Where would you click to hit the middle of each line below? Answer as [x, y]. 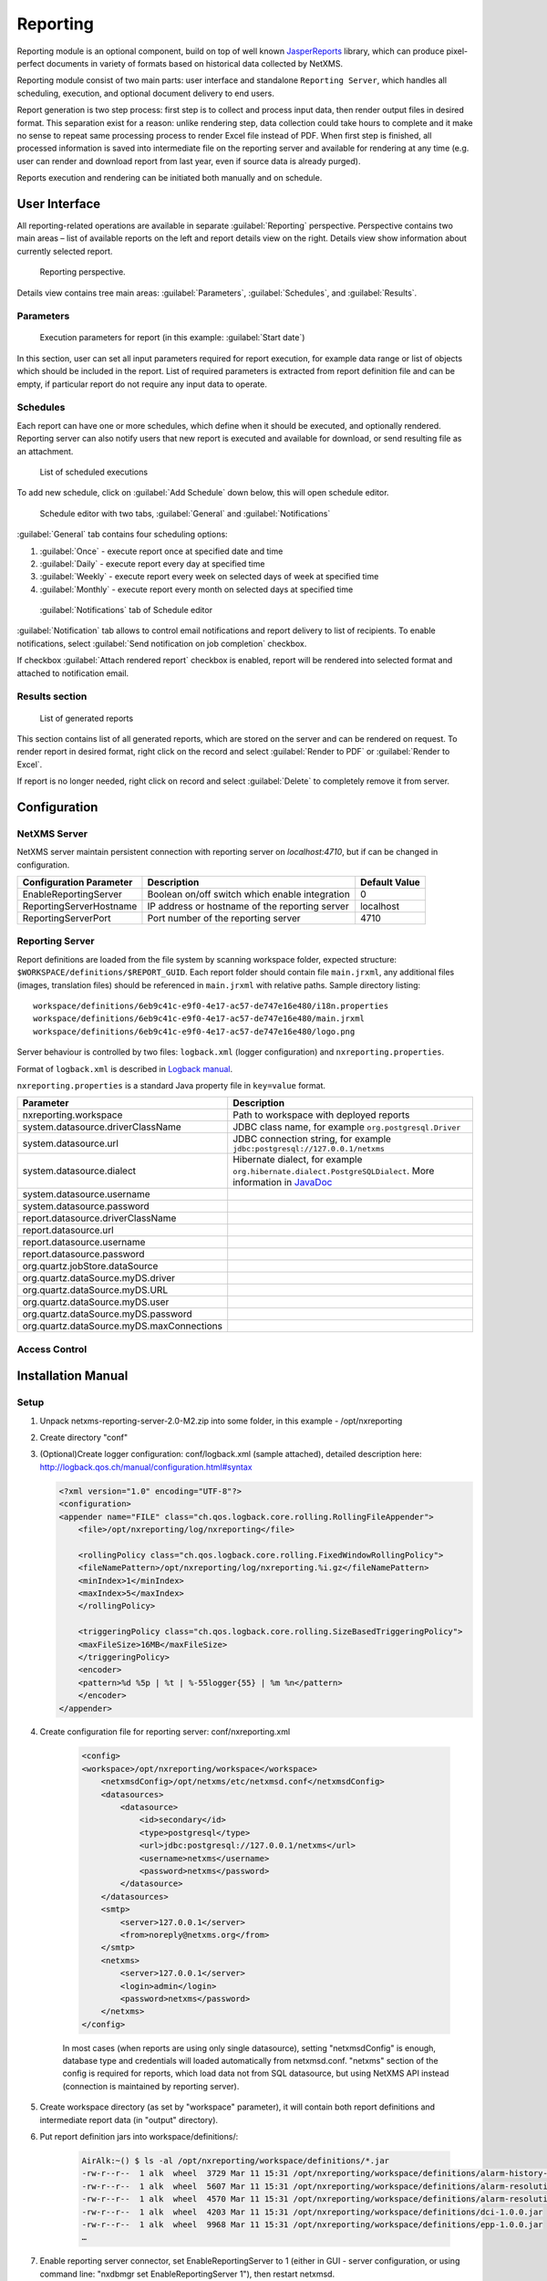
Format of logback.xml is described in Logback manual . [124, 1068]
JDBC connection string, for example [312, 1139]
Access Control [52, 1349]
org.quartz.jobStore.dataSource [90, 1266]
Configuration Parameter [77, 882]
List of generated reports [87, 718]
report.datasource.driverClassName [99, 1218]
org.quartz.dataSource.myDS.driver [99, 1278]
